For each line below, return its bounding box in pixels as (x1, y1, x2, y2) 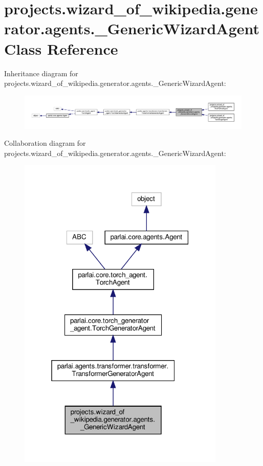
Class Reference (4, 38, 118, 59)
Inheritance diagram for (4, 68, 78, 78)
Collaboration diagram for (4, 138, 86, 148)
